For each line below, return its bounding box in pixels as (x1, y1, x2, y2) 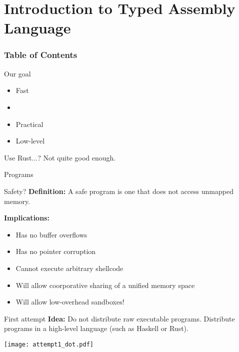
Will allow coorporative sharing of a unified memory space (15, 279, 195, 290)
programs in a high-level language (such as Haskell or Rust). (4, 323, 188, 333)
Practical (15, 118, 43, 129)
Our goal (4, 68, 31, 78)
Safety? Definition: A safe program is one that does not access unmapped (4, 185, 233, 196)
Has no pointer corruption (15, 246, 96, 256)
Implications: (4, 212, 49, 223)
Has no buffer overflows (15, 229, 87, 239)
